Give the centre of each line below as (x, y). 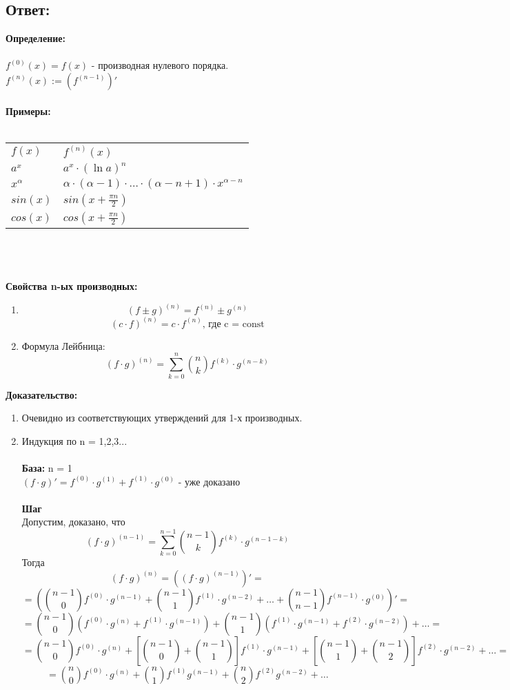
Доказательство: (42, 394)
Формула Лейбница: (63, 345)
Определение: (35, 38)
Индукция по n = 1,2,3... (74, 440)
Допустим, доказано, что (73, 522)
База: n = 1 (47, 467)
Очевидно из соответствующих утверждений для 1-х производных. (162, 418)
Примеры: (28, 111)
